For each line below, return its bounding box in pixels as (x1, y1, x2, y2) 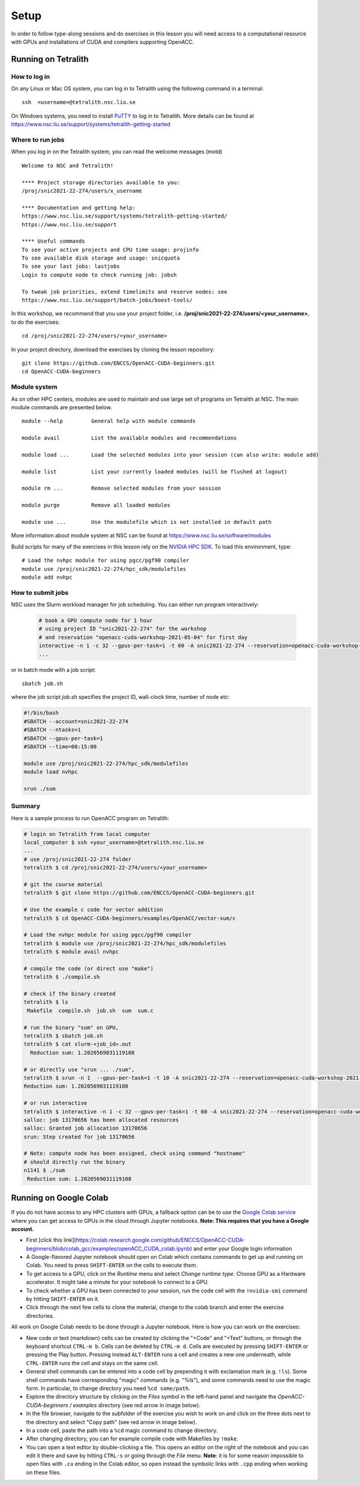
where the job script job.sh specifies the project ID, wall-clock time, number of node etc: (11, 693, 230, 701)
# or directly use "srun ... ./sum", (23, 1066, 135, 1073)
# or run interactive (23, 1100, 88, 1107)
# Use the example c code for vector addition (23, 906, 163, 913)
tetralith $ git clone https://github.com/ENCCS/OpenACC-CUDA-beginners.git (23, 889, 255, 897)
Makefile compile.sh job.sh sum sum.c (27, 1007, 154, 1014)
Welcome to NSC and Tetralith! (22, 162, 114, 169)
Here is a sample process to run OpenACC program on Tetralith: (11, 814, 169, 821)
